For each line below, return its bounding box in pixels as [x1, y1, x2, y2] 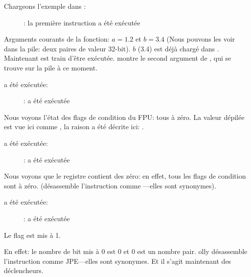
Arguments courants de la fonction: [4, 34, 110, 44]
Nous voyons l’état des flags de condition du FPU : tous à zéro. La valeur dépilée [4, 112, 245, 122]
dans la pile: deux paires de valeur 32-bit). [4, 43, 131, 53]
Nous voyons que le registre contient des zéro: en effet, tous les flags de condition [4, 171, 246, 181]
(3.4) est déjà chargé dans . [137, 43, 219, 53]
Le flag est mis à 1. [4, 230, 61, 240]
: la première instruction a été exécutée [23, 17, 140, 27]
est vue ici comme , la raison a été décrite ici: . [4, 121, 144, 132]
